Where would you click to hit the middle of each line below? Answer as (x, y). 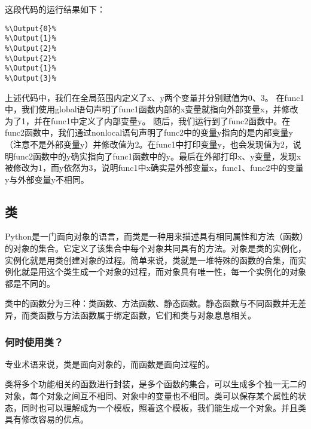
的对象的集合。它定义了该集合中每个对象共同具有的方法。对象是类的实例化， (155, 248)
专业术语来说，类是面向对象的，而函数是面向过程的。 (109, 364)
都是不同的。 (30, 283)
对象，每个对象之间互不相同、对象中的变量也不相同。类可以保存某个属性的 (151, 396)
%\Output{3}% (31, 78)
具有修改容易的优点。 (47, 419)
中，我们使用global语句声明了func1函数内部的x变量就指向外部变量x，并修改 (152, 109)
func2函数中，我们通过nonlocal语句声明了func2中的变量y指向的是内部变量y (149, 132)
